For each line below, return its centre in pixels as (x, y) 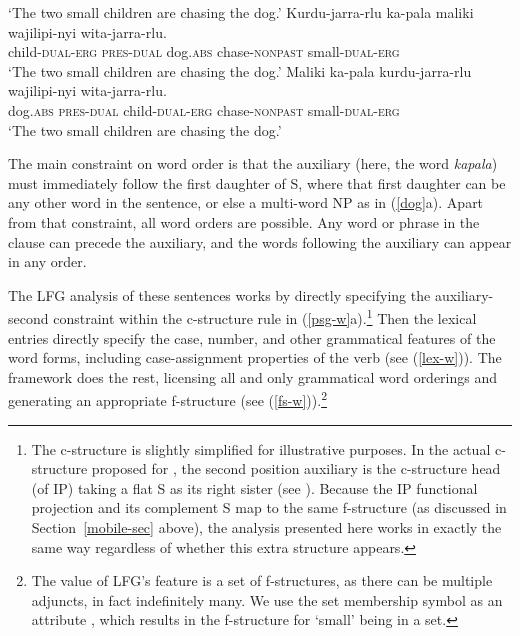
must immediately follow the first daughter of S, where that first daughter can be (257, 182)
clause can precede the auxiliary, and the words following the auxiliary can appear (260, 241)
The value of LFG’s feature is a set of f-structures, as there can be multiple (262, 580)
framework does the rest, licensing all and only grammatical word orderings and (253, 376)
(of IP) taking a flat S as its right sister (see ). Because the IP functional (254, 487)
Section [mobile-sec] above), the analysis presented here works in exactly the (266, 526)
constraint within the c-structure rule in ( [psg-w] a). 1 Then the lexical (265, 316)
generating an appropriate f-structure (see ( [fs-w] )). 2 (167, 398)
